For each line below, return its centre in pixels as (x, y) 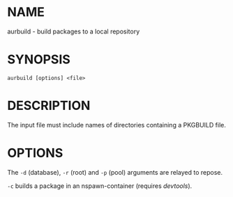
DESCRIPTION (49, 106)
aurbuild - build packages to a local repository (74, 31)
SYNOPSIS (39, 60)
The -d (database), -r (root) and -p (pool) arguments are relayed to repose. (115, 172)
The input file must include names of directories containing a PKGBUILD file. (117, 125)
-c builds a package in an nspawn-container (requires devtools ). (100, 186)
